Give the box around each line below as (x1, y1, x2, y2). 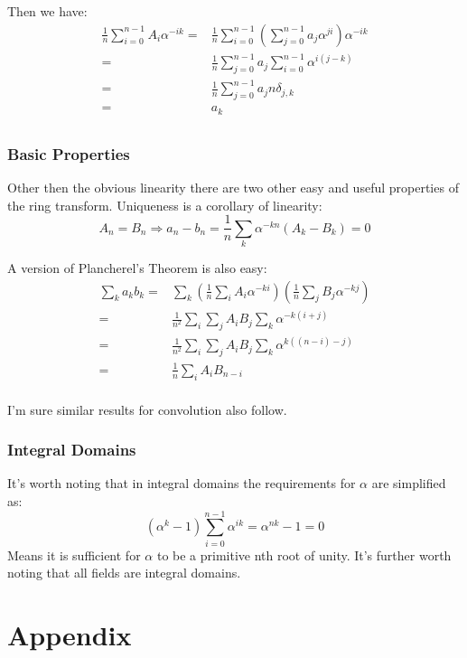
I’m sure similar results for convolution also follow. (7, 399, 287, 418)
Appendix (7, 616, 132, 653)
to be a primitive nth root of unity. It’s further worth (156, 545, 452, 564)
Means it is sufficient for (7, 545, 141, 564)
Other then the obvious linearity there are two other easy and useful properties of (7, 178, 459, 197)
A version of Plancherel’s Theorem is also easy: (7, 258, 267, 277)
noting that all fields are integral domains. (7, 563, 241, 582)
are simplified (371, 474, 446, 493)
